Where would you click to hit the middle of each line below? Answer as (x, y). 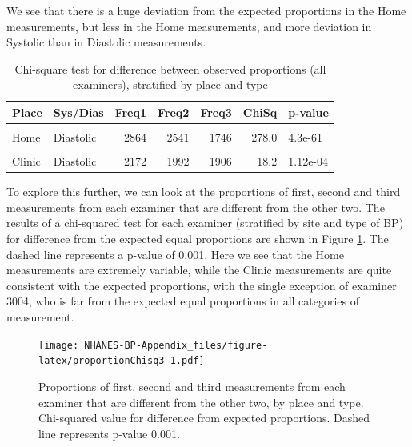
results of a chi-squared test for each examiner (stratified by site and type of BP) (205, 223)
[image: (59, 345)
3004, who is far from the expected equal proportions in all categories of (183, 301)
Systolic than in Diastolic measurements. (106, 42)
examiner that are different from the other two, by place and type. (201, 402)
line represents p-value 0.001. (109, 433)
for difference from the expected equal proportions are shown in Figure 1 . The (198, 239)
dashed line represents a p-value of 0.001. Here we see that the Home (175, 254)
